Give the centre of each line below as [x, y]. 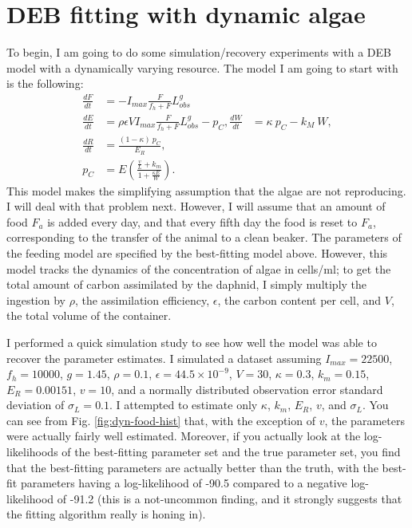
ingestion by [36, 299]
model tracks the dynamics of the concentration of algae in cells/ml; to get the [199, 268]
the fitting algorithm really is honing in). [106, 514]
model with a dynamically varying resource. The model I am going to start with [202, 67]
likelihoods [32, 452]
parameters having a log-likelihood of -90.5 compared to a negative [184, 483]
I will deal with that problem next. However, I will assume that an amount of [196, 206]
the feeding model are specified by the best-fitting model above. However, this [197, 252]
